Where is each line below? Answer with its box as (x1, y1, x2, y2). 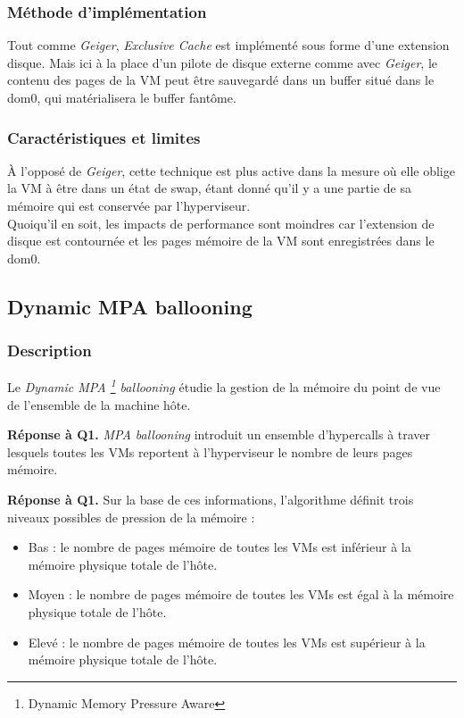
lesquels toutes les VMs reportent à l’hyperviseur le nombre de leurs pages (7, 442, 413, 461)
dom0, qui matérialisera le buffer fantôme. (7, 88, 236, 106)
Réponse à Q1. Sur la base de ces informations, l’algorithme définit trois (7, 490, 414, 508)
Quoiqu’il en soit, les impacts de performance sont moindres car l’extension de (7, 213, 435, 232)
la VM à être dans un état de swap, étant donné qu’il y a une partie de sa (7, 179, 411, 197)
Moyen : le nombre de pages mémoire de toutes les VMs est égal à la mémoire (28, 585, 454, 604)
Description (7, 339, 92, 362)
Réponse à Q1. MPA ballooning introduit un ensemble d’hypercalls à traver (7, 425, 431, 444)
